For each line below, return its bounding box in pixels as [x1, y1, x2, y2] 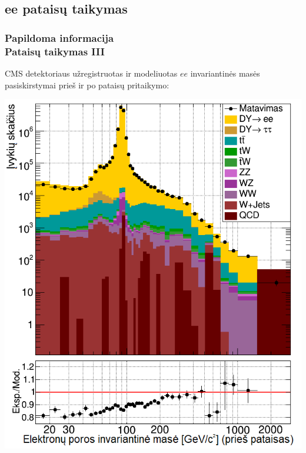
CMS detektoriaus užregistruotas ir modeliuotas [5, 67, 178, 79]
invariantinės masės [190, 67, 260, 79]
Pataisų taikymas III [5, 44, 105, 58]
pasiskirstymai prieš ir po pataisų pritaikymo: [5, 78, 169, 91]
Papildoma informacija [5, 30, 114, 45]
